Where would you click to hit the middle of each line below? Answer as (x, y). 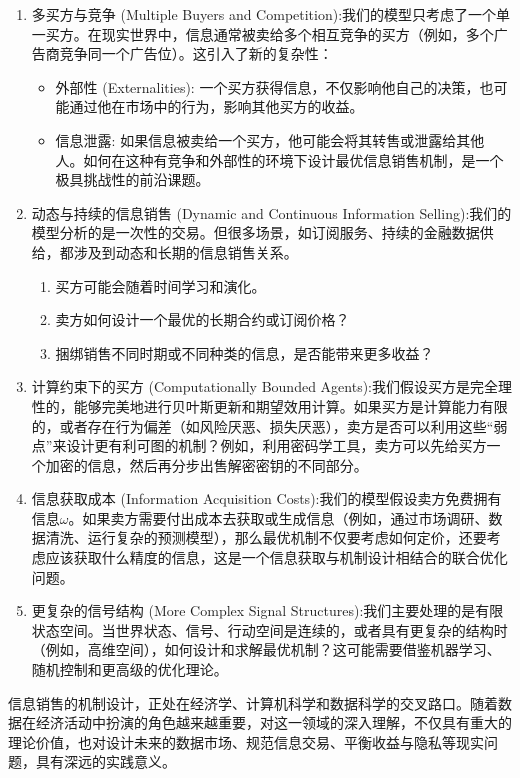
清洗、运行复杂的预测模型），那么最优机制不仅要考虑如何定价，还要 (266, 537)
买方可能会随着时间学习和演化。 (160, 285)
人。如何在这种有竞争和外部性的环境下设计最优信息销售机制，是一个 (279, 159)
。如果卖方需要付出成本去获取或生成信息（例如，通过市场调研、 (278, 517)
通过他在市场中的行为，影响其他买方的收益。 (216, 106)
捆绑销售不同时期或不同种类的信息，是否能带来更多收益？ (244, 352)
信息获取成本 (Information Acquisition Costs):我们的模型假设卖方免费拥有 (266, 498)
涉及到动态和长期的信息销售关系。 (185, 251)
